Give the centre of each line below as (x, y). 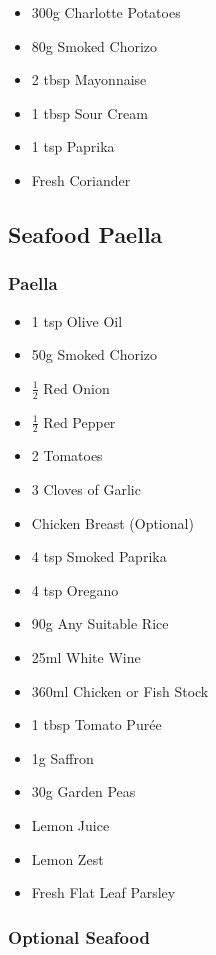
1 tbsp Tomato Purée (96, 724)
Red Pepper (79, 421)
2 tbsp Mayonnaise (89, 79)
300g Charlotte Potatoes (106, 12)
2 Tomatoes (67, 455)
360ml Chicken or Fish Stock (120, 690)
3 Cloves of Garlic (86, 489)
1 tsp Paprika (73, 146)
